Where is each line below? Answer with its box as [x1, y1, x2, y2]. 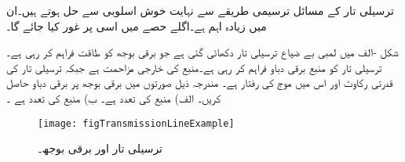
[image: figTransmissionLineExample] [38, 117, 235, 129]
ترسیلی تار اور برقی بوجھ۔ [38, 140, 163, 157]
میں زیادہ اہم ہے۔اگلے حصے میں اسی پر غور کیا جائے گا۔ [6, 17, 267, 34]
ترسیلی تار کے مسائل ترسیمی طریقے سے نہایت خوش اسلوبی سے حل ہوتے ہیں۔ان [6, 2, 394, 18]
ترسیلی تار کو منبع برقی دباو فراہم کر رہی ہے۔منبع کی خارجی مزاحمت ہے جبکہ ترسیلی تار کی [6, 59, 382, 75]
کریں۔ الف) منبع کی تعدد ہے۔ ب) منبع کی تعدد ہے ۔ [6, 89, 221, 106]
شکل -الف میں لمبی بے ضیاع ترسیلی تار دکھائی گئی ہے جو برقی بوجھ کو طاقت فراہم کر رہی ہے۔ [6, 44, 399, 60]
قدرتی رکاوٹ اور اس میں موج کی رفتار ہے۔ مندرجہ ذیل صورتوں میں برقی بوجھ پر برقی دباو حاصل [6, 74, 393, 91]
